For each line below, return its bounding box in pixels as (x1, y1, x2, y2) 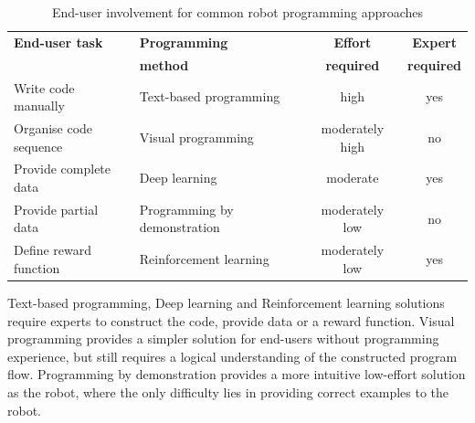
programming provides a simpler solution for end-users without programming (7, 329, 439, 348)
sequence (14, 136, 63, 155)
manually (14, 96, 66, 115)
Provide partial (14, 199, 99, 218)
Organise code (14, 118, 93, 137)
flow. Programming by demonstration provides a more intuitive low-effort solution (7, 365, 466, 384)
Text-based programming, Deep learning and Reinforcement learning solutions (7, 292, 445, 312)
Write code (14, 78, 75, 97)
